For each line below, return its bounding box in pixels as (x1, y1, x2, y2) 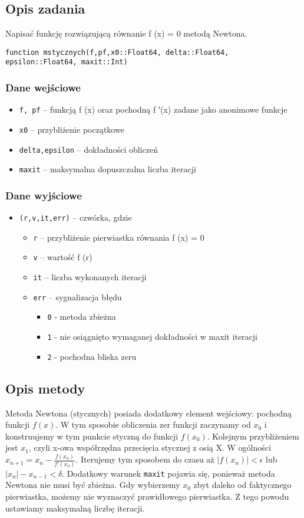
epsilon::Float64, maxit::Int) (5, 58, 128, 67)
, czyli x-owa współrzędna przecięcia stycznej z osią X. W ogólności (28, 441, 271, 454)
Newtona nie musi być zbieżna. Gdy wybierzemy (5, 478, 180, 491)
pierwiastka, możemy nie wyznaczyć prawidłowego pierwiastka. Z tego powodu (5, 490, 289, 502)
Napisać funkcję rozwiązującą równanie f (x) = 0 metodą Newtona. (5, 27, 247, 40)
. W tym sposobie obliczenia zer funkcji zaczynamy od (55, 418, 251, 431)
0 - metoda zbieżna (47, 310, 116, 323)
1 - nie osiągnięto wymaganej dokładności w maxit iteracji (47, 330, 258, 343)
